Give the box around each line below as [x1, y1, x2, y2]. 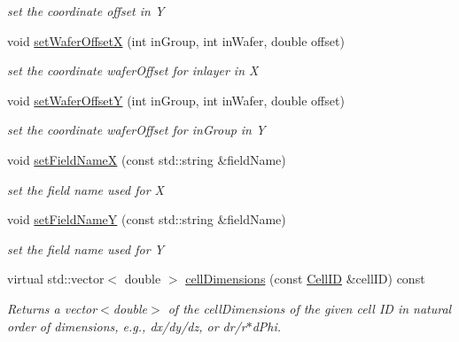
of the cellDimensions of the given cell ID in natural [167, 299, 452, 317]
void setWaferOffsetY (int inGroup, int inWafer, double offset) [7, 90, 345, 109]
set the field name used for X [7, 180, 164, 198]
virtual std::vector [7, 269, 105, 288]
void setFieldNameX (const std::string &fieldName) [7, 150, 286, 168]
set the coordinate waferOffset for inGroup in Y [7, 120, 266, 139]
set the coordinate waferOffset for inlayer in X [7, 61, 259, 80]
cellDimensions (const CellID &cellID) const [185, 269, 425, 288]
